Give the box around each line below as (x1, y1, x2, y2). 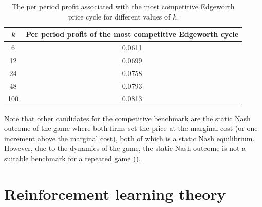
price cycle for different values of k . (68, 11, 178, 22)
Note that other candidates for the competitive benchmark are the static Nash (4, 112, 251, 123)
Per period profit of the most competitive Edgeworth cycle (26, 29, 239, 40)
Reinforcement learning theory (4, 183, 226, 204)
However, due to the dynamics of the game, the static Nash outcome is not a (4, 143, 246, 154)
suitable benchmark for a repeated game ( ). (4, 153, 141, 163)
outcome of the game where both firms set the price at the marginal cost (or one (4, 123, 258, 134)
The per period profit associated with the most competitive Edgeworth (11, 1, 235, 11)
